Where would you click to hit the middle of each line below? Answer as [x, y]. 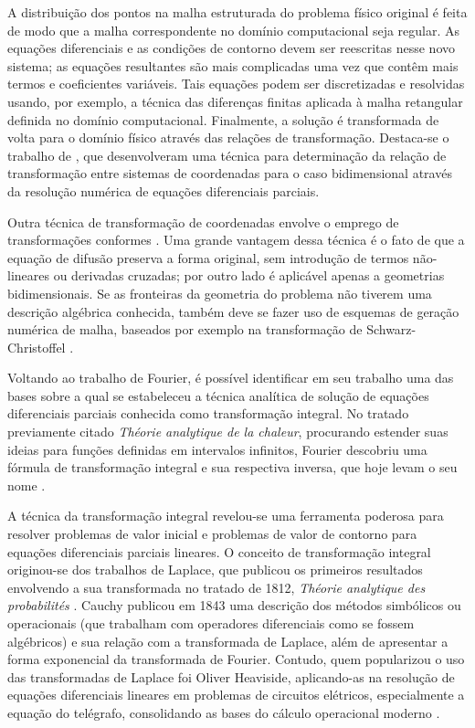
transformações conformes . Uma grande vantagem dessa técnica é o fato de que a [236, 240]
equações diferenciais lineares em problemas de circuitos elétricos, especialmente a [236, 695]
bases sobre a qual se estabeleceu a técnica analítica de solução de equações [218, 395]
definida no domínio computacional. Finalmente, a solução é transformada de [223, 119]
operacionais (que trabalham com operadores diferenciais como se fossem [211, 623]
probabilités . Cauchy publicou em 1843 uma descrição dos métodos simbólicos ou [234, 605]
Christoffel [37, 347]
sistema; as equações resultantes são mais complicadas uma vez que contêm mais [233, 65]
